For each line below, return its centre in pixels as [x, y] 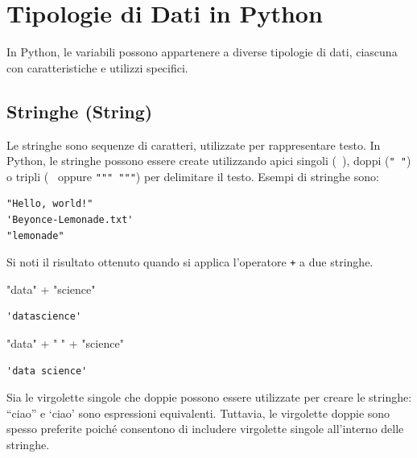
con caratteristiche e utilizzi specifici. [97, 67]
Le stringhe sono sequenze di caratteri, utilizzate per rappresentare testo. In [194, 144]
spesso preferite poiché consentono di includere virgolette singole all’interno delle [205, 429]
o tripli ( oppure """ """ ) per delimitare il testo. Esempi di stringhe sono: [193, 176]
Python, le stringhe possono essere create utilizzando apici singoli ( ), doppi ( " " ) [209, 161]
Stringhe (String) [80, 111]
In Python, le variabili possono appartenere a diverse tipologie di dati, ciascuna [202, 52]
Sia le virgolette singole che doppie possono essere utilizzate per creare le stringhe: [209, 397]
